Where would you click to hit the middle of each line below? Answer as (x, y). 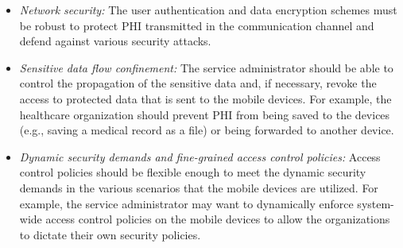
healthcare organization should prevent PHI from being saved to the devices (205, 114)
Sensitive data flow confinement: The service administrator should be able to (206, 67)
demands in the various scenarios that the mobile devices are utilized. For (199, 187)
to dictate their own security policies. (110, 234)
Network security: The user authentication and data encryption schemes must (208, 10)
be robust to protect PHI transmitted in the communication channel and (197, 25)
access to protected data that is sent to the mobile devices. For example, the (205, 98)
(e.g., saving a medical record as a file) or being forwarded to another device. (207, 130)
